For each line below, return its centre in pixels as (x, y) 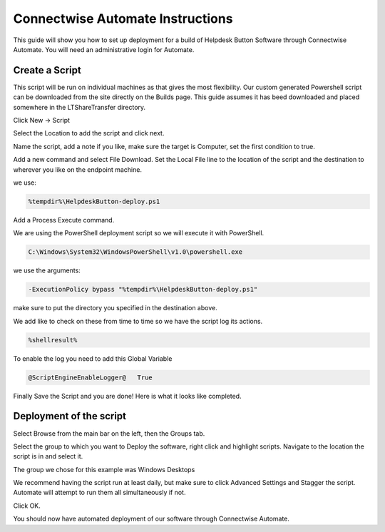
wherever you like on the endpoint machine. (78, 169)
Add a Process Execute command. (64, 220)
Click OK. (27, 506)
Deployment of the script (70, 416)
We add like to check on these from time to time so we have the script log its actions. (138, 321)
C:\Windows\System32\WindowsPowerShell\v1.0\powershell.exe (135, 252)
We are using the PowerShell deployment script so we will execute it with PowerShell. (139, 233)
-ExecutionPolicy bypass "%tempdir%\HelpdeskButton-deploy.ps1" (143, 290)
